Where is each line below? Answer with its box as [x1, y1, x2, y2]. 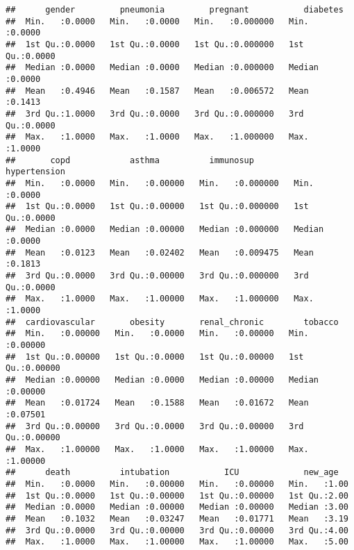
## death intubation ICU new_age [6, 467, 339, 478]
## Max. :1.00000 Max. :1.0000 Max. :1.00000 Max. [6, 444, 309, 454]
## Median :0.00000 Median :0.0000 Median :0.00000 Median [6, 375, 319, 385]
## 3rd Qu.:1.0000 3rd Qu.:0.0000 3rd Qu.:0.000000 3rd [6, 108, 304, 119]
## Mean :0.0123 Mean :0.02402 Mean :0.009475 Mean [6, 247, 314, 258]
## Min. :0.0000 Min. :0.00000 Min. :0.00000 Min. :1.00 [6, 478, 348, 489]
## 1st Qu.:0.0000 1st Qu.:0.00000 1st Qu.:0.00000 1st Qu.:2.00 [6, 490, 348, 501]
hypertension [6, 167, 65, 177]
